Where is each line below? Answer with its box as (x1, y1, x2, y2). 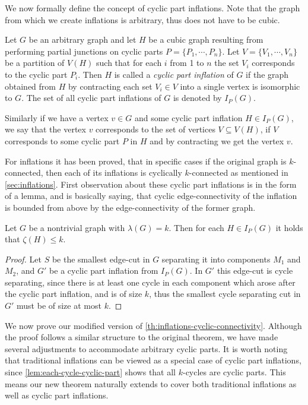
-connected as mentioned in (189, 166, 288, 179)
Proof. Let (5, 252, 42, 265)
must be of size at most (17, 299, 101, 312)
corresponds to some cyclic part (5, 134, 120, 147)
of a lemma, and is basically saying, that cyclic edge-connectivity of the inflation (5, 189, 297, 202)
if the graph (246, 68, 289, 80)
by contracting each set (68, 80, 153, 92)
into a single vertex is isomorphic (180, 80, 300, 92)
